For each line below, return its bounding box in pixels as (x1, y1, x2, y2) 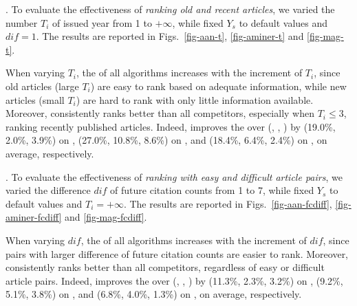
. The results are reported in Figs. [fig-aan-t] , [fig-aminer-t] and (36, 29, 304, 43)
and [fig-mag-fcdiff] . (64, 210, 147, 224)
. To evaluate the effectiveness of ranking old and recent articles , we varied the (6, 2, 335, 16)
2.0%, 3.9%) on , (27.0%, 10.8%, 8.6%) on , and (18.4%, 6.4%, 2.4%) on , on (6, 133, 327, 147)
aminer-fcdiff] (6, 210, 62, 224)
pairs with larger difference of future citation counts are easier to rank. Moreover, (6, 246, 349, 261)
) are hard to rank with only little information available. (76, 92, 314, 107)
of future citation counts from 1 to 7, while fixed (110, 183, 314, 197)
